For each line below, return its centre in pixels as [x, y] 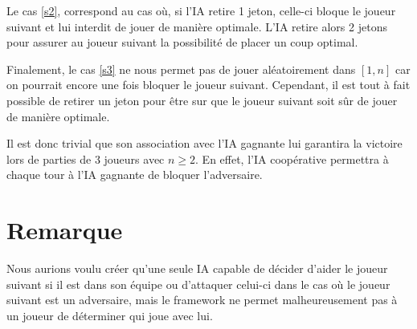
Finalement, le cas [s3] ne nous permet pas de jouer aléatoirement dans [181, 69]
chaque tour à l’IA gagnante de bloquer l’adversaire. [135, 175]
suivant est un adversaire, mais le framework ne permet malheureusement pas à [202, 300]
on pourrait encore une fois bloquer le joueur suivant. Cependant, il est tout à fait [208, 85]
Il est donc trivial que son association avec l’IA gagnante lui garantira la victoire [204, 143]
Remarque [65, 230]
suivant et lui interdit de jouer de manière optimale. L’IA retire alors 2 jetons [197, 26]
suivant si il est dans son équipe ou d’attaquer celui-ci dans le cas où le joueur [198, 284]
